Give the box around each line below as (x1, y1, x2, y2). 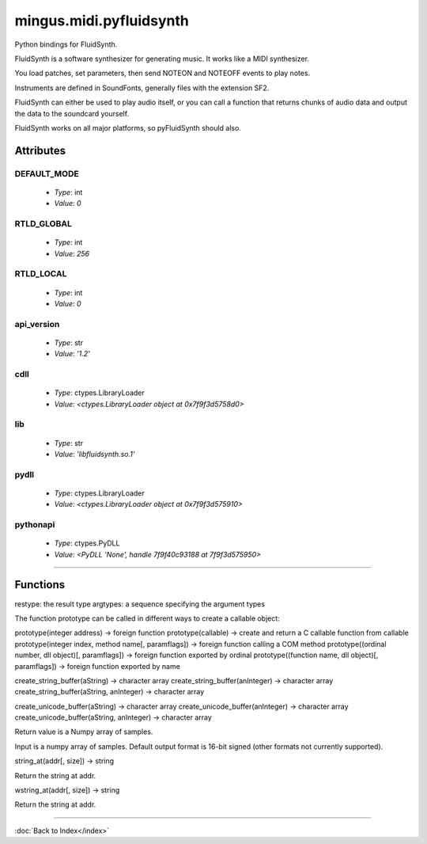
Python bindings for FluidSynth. (14, 40, 118, 49)
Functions (14, 578, 66, 591)
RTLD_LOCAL (14, 268, 67, 279)
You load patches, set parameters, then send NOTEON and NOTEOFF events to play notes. (14, 68, 311, 78)
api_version (14, 318, 60, 329)
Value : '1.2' (54, 349, 90, 359)
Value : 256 (54, 249, 90, 258)
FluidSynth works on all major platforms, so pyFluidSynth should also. (14, 123, 241, 132)
